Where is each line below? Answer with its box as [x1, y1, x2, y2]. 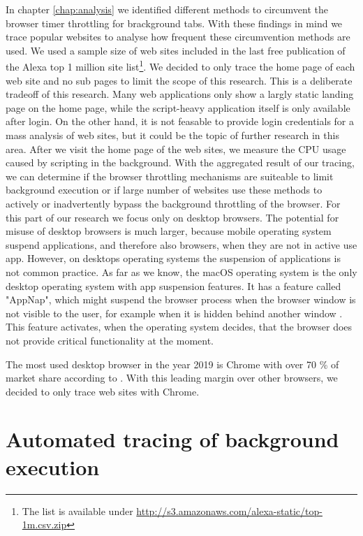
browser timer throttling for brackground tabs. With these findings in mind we [6, 15, 343, 30]
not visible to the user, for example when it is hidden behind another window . [6, 305, 343, 320]
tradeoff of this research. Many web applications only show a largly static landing [6, 87, 354, 101]
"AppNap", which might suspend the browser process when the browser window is [6, 292, 356, 307]
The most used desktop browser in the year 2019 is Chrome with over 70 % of [6, 356, 339, 371]
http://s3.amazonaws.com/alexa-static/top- [136, 503, 323, 518]
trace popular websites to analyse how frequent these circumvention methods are [6, 29, 350, 44]
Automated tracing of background [6, 425, 339, 454]
